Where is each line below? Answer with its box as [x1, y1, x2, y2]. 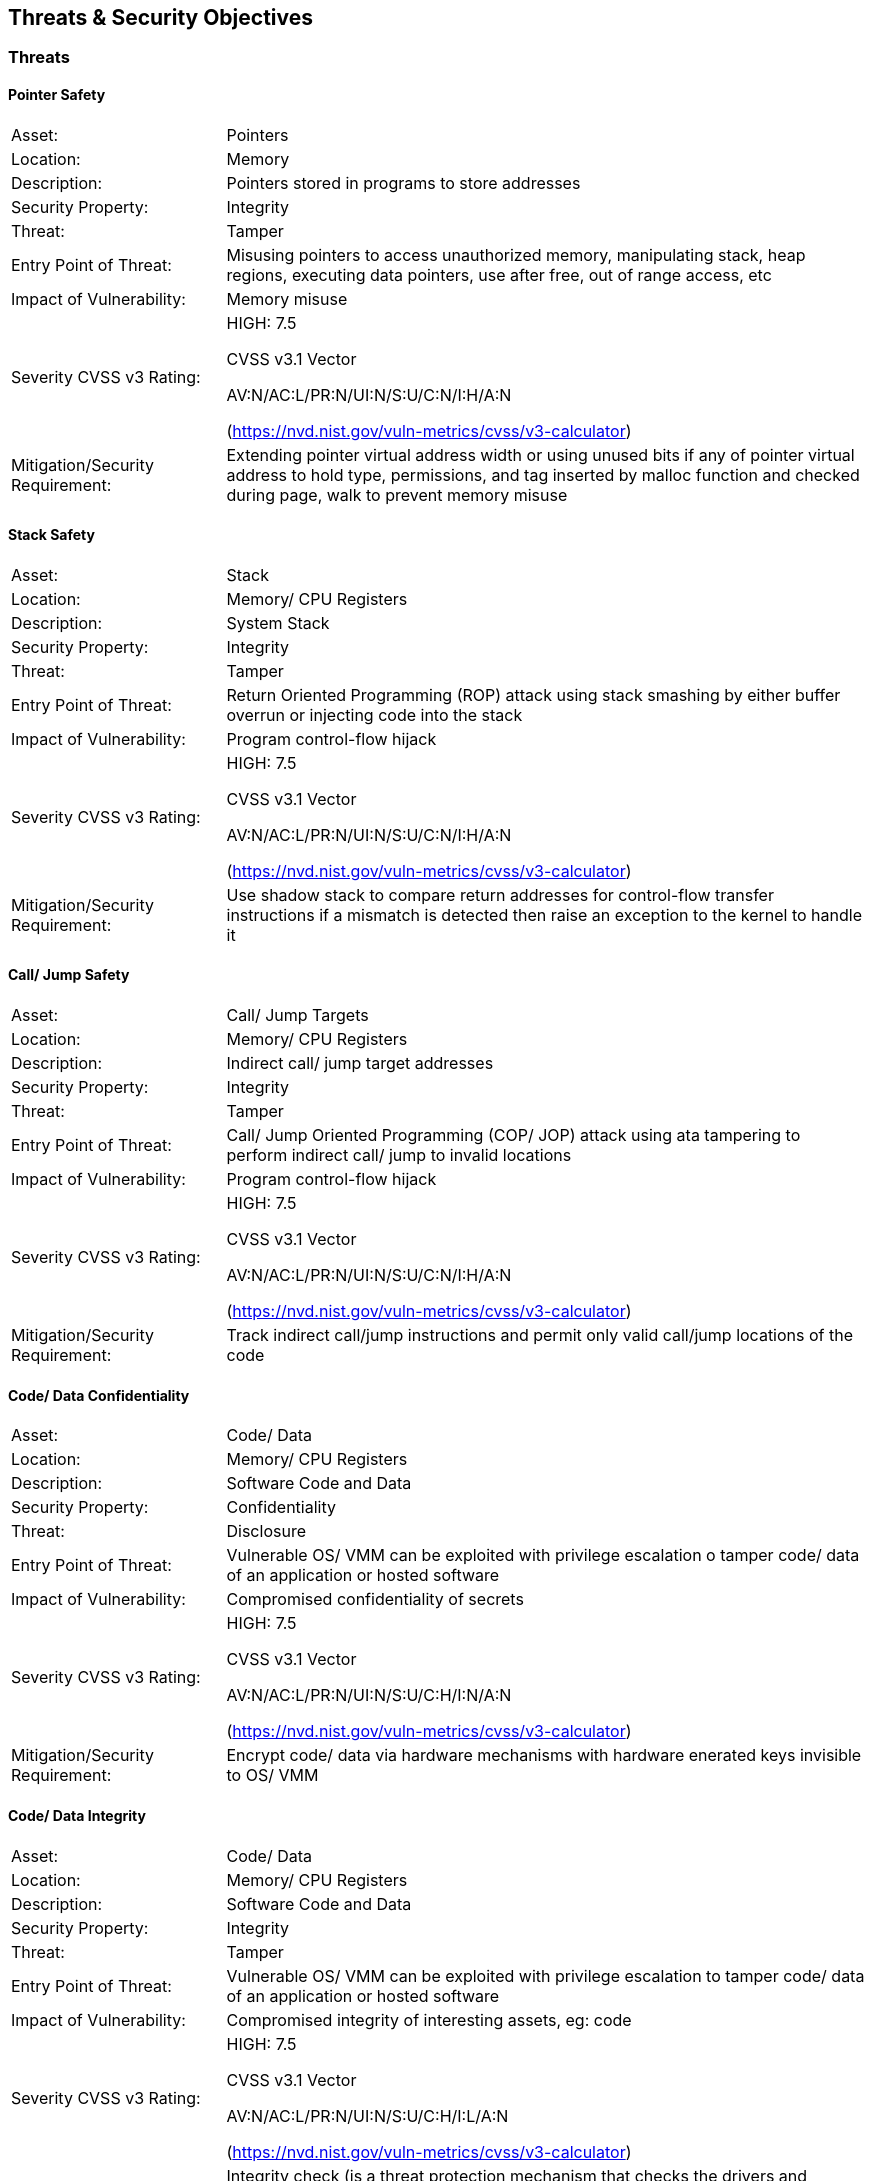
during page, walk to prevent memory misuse [226, 484, 568, 505]
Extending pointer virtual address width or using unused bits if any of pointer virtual [226, 444, 855, 465]
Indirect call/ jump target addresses [226, 1053, 494, 1074]
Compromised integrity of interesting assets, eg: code [226, 2009, 632, 2030]
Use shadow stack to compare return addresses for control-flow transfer [226, 884, 774, 905]
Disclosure [226, 1521, 306, 1542]
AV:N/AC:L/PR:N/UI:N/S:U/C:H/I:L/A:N [226, 2105, 509, 2126]
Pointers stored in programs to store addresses [226, 172, 581, 193]
